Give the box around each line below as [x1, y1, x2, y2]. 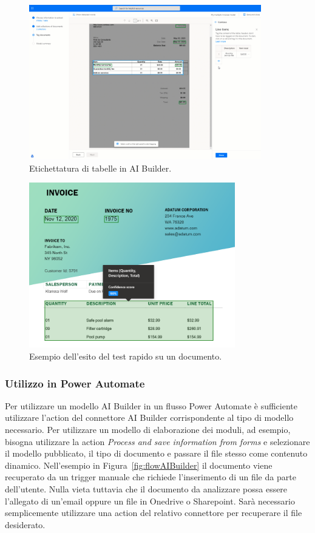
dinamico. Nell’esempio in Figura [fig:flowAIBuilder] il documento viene [5, 458, 273, 471]
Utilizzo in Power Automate [5, 375, 145, 391]
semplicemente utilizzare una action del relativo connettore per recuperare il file [5, 506, 302, 519]
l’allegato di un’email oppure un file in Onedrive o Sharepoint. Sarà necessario [5, 494, 295, 507]
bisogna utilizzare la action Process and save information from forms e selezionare [5, 435, 310, 448]
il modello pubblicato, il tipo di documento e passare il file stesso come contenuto [5, 447, 308, 460]
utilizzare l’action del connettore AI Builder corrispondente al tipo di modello [5, 411, 294, 424]
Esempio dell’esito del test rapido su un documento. [29, 350, 222, 362]
